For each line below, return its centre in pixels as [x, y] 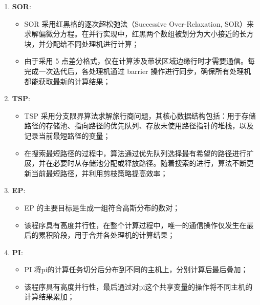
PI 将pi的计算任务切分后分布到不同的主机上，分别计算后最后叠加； [136, 269]
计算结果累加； [49, 297]
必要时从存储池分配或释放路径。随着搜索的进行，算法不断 [150, 163]
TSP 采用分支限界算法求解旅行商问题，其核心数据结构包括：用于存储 [140, 115]
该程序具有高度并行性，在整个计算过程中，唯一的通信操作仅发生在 [135, 225]
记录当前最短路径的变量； [67, 135]
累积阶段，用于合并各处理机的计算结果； [107, 235]
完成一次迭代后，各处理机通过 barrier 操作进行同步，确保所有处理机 [138, 71]
